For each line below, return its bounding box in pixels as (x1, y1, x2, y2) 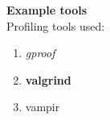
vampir (25, 98, 60, 115)
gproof (25, 44, 55, 61)
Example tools (6, 2, 88, 18)
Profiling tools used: (6, 17, 105, 34)
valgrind (25, 71, 71, 88)
